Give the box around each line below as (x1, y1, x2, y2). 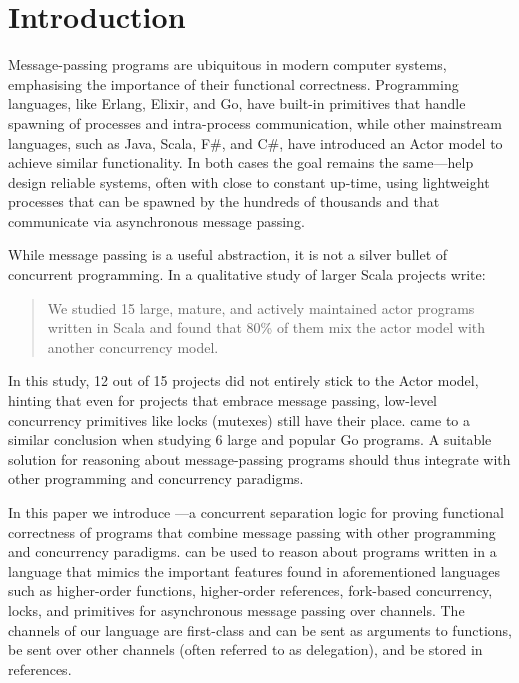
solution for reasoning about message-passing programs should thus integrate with (8, 448, 511, 469)
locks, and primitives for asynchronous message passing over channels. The (8, 599, 465, 620)
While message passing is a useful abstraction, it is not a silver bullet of (8, 244, 448, 265)
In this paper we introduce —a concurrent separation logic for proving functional (8, 502, 504, 522)
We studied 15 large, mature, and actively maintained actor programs (47, 297, 475, 318)
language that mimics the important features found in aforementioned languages (8, 560, 500, 581)
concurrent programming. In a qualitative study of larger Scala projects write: (8, 264, 486, 285)
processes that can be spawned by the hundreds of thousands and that (8, 191, 440, 212)
